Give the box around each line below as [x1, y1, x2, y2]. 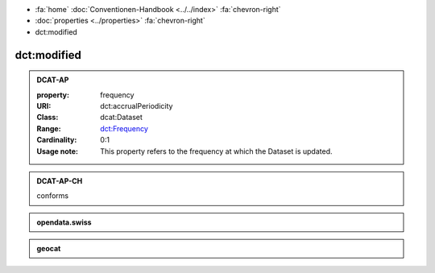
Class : [36, 113, 59, 122]
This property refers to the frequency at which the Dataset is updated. [100, 146, 333, 156]
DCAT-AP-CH [36, 176, 83, 185]
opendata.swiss [36, 217, 92, 227]
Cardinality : [36, 135, 77, 145]
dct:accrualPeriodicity [100, 101, 173, 110]
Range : [36, 123, 61, 133]
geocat [36, 244, 61, 254]
